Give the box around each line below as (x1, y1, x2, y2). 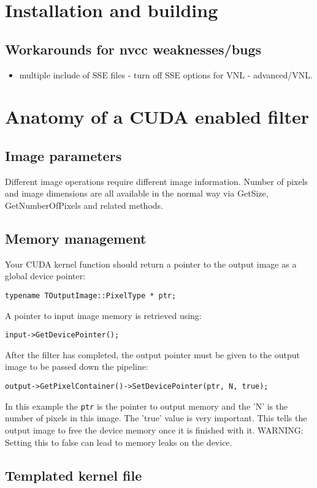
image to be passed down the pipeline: (5, 360, 148, 373)
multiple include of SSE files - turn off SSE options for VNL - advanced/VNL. (19, 68, 313, 81)
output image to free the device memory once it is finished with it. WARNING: (5, 423, 304, 436)
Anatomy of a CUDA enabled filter (5, 104, 309, 129)
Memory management (5, 228, 147, 247)
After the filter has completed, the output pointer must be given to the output (5, 348, 300, 361)
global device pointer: (5, 269, 86, 282)
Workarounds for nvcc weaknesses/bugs (5, 39, 262, 58)
